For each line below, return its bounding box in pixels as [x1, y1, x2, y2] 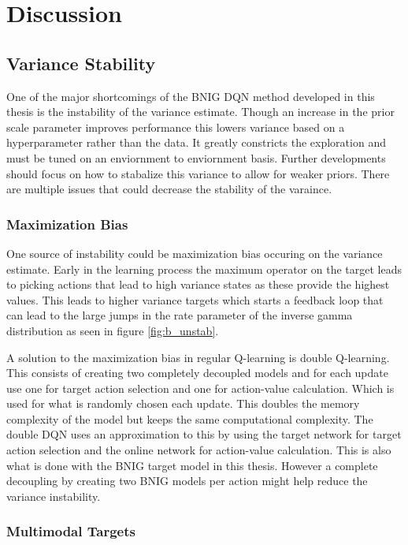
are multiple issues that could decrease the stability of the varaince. [6, 181, 332, 197]
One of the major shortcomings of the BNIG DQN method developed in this [6, 88, 375, 104]
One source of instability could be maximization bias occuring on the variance [6, 245, 383, 261]
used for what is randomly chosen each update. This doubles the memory [6, 395, 360, 412]
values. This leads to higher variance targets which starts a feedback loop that [6, 291, 384, 308]
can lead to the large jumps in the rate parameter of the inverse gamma [6, 307, 353, 323]
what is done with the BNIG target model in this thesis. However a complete [6, 457, 378, 473]
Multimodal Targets [6, 521, 135, 541]
